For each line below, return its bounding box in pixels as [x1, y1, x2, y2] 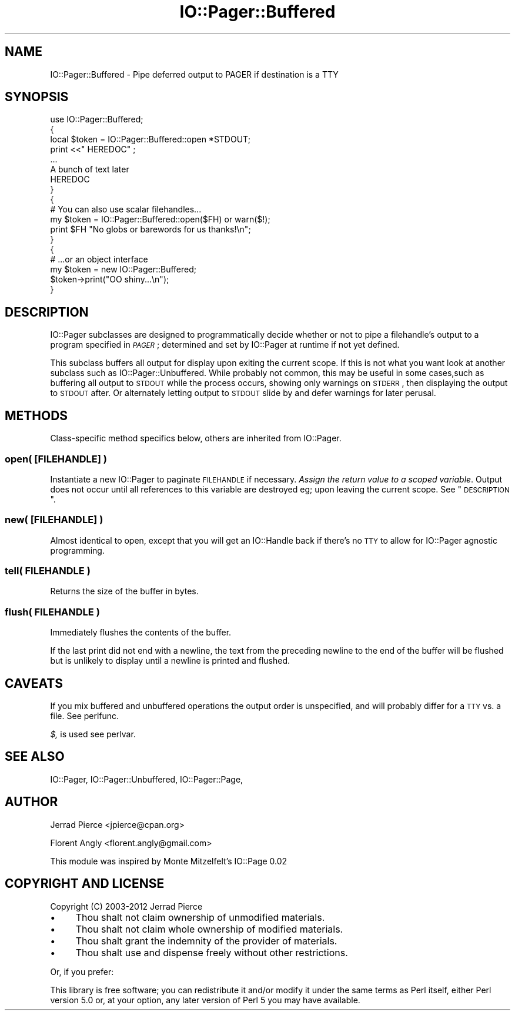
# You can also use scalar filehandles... [50, 204, 202, 215]
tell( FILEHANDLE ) [5, 565, 91, 577]
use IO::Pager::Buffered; [50, 114, 143, 125]
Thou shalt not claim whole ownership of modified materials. [75, 923, 343, 935]
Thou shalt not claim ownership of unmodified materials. [75, 911, 325, 923]
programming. [50, 545, 105, 555]
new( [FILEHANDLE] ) [5, 514, 103, 526]
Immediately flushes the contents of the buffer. [50, 627, 232, 638]
